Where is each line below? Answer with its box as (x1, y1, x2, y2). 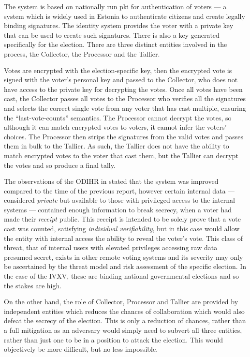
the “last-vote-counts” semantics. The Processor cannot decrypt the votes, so (4, 112, 232, 122)
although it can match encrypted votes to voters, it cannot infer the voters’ (4, 122, 227, 132)
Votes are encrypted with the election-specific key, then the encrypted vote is (4, 65, 232, 75)
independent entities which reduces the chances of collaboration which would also (4, 306, 245, 316)
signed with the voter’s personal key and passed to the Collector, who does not (4, 74, 238, 85)
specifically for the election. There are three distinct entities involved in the (4, 39, 227, 49)
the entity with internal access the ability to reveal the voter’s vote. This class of (4, 233, 243, 243)
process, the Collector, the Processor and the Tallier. (4, 48, 160, 59)
